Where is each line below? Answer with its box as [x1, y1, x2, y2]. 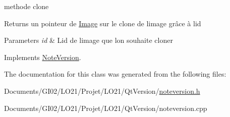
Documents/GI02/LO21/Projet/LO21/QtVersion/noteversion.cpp [4, 102, 207, 113]
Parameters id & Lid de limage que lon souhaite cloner [4, 35, 173, 45]
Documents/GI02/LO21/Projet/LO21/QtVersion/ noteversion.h [4, 85, 200, 96]
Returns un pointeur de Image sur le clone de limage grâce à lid [4, 18, 201, 28]
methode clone [4, 1, 49, 11]
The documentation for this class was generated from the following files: [4, 69, 226, 79]
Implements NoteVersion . [4, 51, 81, 62]
